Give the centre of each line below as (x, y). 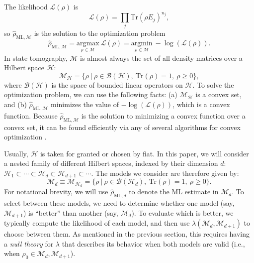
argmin (142, 44)
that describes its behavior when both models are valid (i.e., (153, 243)
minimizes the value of (85, 104)
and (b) (15, 104)
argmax (88, 44)
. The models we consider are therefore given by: (165, 173)
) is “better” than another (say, (71, 212)
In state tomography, (36, 58)
